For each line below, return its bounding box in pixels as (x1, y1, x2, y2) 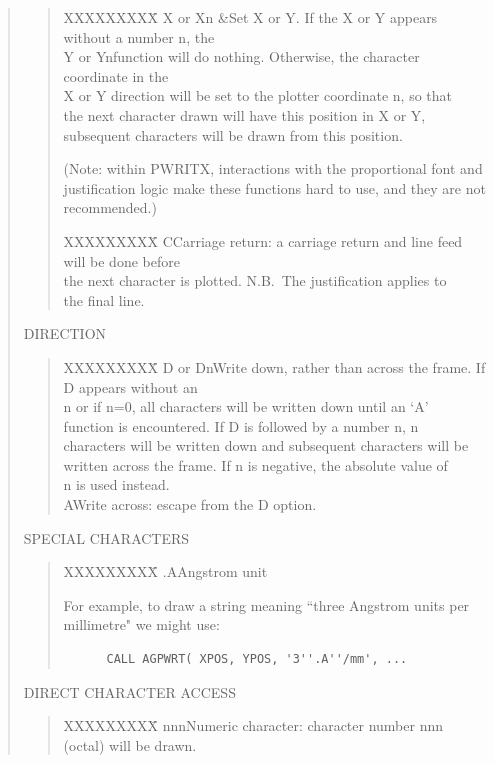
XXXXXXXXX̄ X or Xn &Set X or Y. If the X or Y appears (63, 7, 438, 27)
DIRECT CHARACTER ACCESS (23, 681, 236, 702)
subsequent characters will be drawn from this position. (63, 124, 403, 145)
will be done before (63, 250, 180, 271)
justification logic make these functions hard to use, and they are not (63, 177, 486, 198)
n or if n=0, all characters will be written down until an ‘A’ (63, 396, 429, 417)
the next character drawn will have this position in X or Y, (63, 104, 426, 125)
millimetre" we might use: (63, 614, 220, 635)
